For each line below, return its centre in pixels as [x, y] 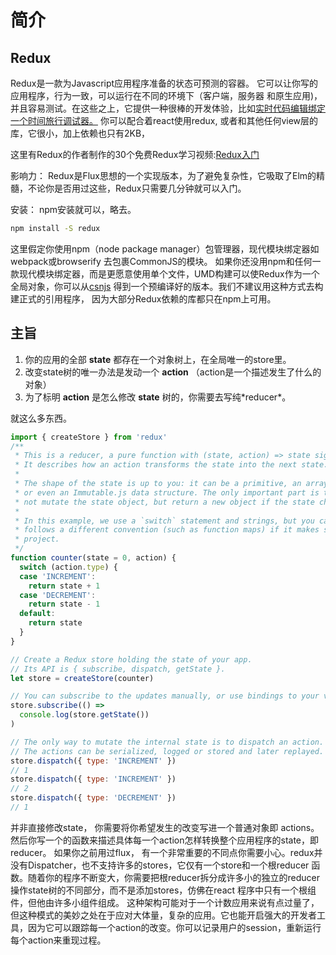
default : [37, 614]
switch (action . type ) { [68, 567]
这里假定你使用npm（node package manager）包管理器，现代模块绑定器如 [165, 248]
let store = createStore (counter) [82, 678]
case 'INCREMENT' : [58, 576]
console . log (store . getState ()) [84, 715]
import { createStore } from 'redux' [89, 437]
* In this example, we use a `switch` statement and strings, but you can [173, 521]
